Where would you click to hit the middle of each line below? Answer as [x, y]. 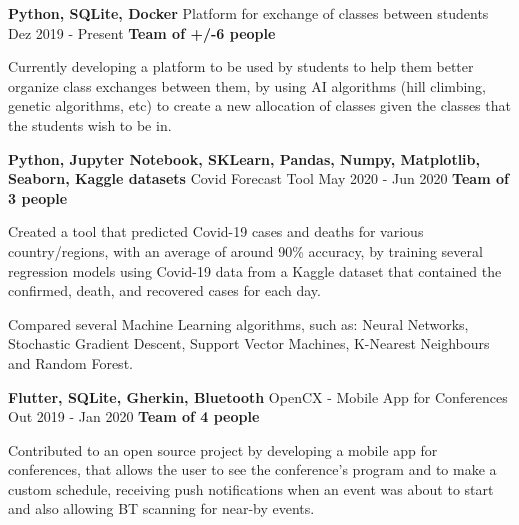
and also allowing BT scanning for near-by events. [161, 508]
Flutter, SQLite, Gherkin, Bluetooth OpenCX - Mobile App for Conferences [258, 396]
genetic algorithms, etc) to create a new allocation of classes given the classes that [259, 105]
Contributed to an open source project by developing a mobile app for [223, 449]
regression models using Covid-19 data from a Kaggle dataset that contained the [255, 270]
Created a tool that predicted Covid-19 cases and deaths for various [216, 231]
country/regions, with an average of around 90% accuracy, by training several [245, 250]
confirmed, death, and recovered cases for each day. [164, 290]
